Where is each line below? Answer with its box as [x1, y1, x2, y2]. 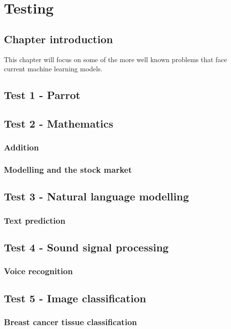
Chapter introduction [4, 31, 113, 46]
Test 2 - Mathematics [4, 115, 113, 131]
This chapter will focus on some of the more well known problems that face [4, 54, 227, 64]
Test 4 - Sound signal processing [4, 240, 169, 255]
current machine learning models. [4, 64, 103, 74]
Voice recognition [4, 265, 73, 277]
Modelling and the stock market [4, 164, 132, 176]
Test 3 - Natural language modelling [4, 189, 189, 204]
